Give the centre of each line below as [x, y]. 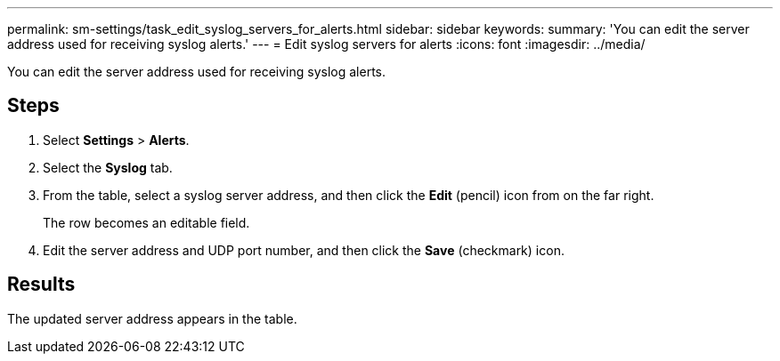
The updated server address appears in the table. [152, 318]
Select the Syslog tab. [108, 167]
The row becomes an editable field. [146, 222]
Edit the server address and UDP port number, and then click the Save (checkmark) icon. [304, 250]
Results [41, 285]
